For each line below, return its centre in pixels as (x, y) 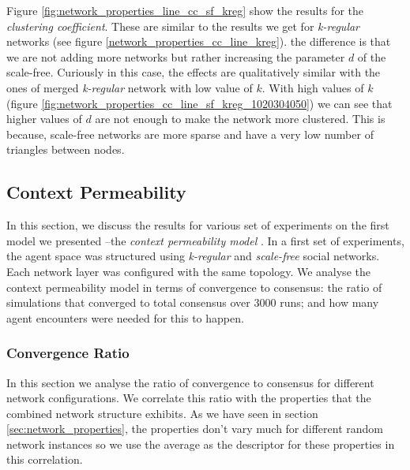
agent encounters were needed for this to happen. (125, 317)
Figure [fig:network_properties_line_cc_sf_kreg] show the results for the (185, 10)
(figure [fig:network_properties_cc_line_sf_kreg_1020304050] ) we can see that (199, 103)
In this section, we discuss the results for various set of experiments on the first (198, 225)
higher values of (44, 119)
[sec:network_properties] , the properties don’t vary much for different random (195, 429)
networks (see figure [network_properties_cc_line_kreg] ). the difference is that (199, 41)
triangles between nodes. (66, 149)
